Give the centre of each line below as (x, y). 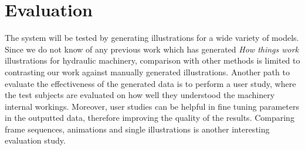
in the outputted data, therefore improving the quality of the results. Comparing (150, 118)
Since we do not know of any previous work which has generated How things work (152, 49)
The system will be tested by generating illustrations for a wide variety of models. (152, 38)
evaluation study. (35, 140)
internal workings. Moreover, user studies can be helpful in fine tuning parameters (152, 106)
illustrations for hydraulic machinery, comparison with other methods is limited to (152, 60)
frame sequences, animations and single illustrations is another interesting (137, 129)
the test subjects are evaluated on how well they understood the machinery (140, 95)
